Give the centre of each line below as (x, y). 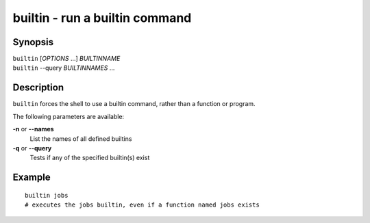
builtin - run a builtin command (102, 18)
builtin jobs (47, 195)
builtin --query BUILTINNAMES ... (64, 68)
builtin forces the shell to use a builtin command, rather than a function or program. (134, 104)
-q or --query (32, 148)
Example (32, 178)
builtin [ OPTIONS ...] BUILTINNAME (66, 59)
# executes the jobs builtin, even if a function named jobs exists (142, 205)
